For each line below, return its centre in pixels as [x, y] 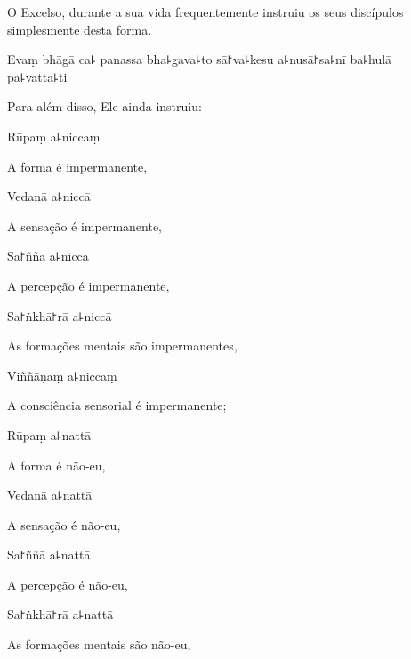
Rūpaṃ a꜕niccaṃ [54, 136]
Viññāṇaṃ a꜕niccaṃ [62, 375]
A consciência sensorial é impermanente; [117, 405]
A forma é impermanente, [77, 166]
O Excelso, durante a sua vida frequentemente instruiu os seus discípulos [205, 12]
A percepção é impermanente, [89, 285]
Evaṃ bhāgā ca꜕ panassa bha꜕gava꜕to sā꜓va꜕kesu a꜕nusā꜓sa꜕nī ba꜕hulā [200, 59]
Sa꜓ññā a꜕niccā [48, 256]
